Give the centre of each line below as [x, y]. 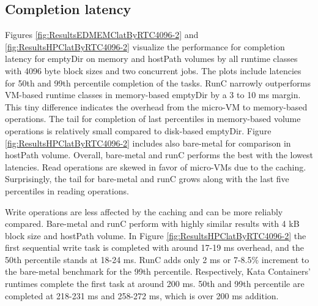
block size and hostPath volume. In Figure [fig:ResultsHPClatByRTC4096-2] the [156, 235]
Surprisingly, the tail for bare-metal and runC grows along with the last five [147, 179]
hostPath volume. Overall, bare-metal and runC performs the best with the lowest [159, 155]
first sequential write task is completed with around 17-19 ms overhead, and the [154, 247]
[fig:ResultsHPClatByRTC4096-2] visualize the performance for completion [145, 46]
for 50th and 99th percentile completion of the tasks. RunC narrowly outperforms [158, 82]
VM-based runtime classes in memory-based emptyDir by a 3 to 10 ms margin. [153, 95]
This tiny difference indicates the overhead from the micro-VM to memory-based [156, 106]
